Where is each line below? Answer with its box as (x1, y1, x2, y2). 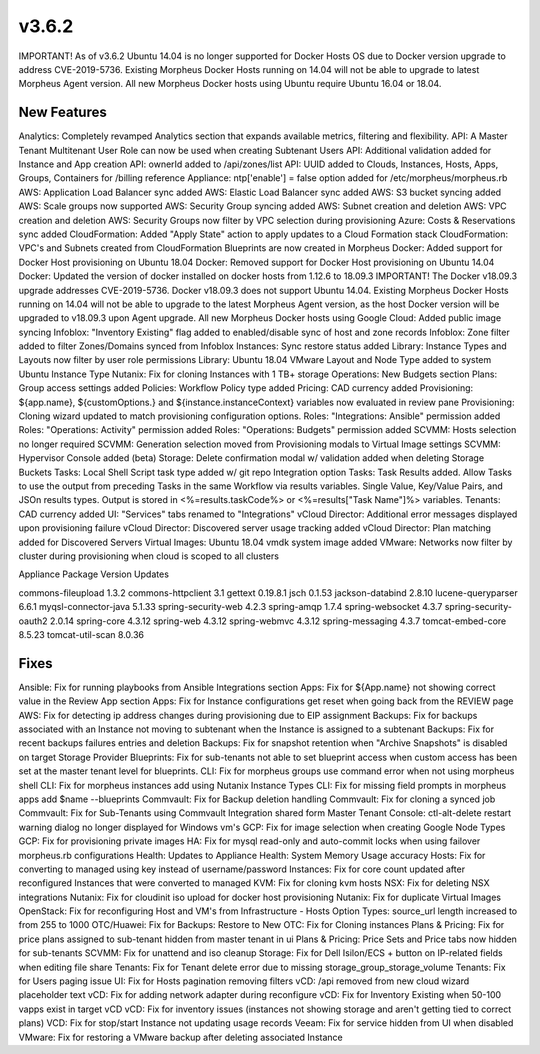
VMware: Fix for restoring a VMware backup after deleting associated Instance (18, 1031, 344, 1043)
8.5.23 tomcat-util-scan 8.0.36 (18, 628, 145, 640)
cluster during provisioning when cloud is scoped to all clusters (18, 550, 280, 562)
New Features (18, 104, 107, 121)
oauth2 (18, 615, 49, 627)
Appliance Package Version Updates (18, 568, 170, 580)
